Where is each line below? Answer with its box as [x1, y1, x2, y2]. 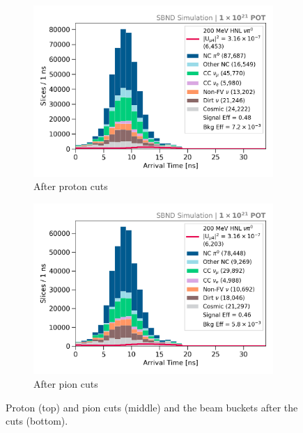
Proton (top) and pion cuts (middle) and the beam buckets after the [6, 400, 298, 414]
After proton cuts [33, 179, 108, 194]
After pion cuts [33, 376, 98, 391]
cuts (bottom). [6, 414, 68, 428]
